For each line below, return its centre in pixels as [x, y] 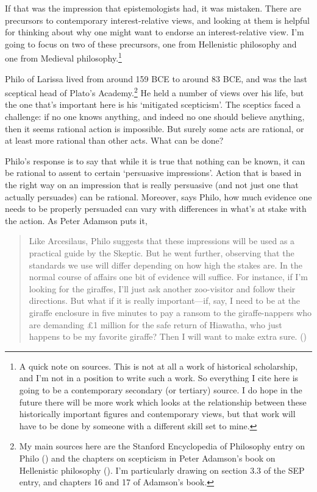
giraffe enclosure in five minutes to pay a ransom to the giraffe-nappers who [170, 312]
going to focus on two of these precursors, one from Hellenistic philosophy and [151, 44]
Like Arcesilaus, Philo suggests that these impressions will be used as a [162, 241]
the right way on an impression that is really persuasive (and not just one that [152, 185]
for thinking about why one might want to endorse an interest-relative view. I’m [155, 32]
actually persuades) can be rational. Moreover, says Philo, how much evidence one [158, 196]
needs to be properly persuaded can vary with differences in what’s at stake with [156, 209]
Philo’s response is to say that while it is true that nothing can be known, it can [155, 160]
